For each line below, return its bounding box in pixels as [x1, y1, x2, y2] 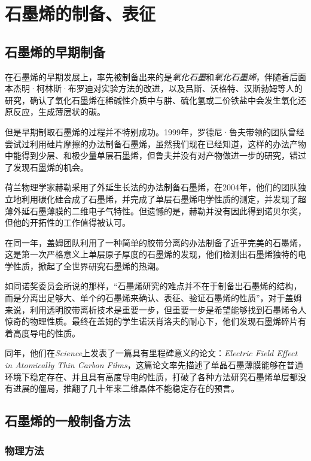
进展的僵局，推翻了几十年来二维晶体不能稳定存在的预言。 [13, 382, 239, 395]
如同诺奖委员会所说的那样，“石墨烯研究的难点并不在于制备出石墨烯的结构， [5, 280, 302, 292]
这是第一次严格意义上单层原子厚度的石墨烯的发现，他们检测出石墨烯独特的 [5, 248, 298, 260]
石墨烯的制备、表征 [5, 1, 156, 26]
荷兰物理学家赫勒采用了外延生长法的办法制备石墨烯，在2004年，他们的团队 [5, 181, 298, 193]
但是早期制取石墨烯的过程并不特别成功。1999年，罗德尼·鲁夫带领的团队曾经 [5, 125, 304, 138]
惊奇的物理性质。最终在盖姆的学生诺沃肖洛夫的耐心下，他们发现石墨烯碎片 [5, 315, 298, 327]
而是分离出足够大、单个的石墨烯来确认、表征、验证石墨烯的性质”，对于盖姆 [5, 292, 302, 304]
